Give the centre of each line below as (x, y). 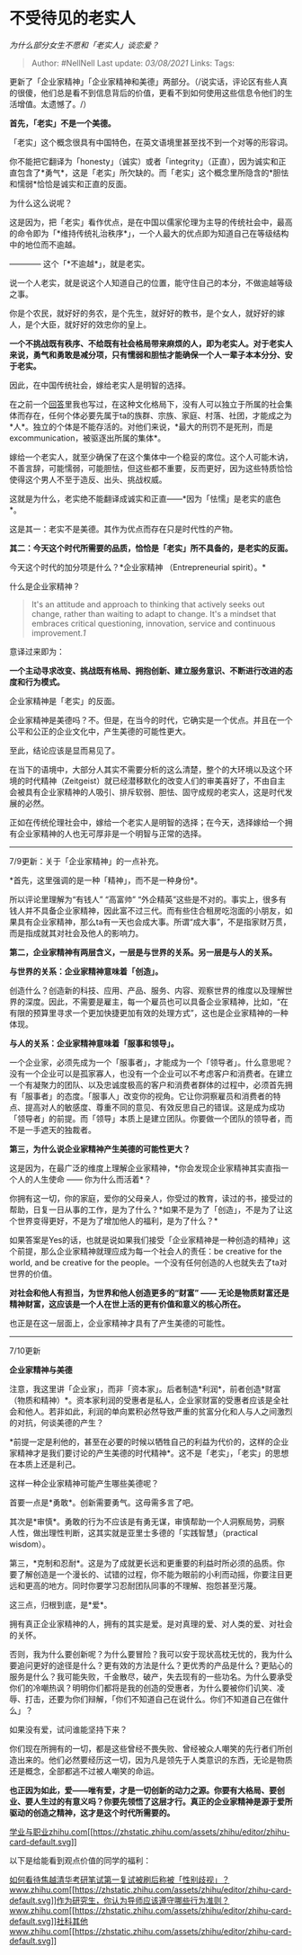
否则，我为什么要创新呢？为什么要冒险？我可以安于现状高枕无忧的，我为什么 (151, 1654)
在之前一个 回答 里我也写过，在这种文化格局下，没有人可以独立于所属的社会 (147, 404)
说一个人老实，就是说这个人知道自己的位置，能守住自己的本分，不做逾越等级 (151, 282)
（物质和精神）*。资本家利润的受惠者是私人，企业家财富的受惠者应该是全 (145, 1400)
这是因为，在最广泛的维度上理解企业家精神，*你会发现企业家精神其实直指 (145, 1168)
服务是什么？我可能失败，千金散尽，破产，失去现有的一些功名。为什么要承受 (151, 1676)
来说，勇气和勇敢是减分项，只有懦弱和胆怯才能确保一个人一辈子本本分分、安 (151, 354)
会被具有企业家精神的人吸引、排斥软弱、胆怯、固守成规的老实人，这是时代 (147, 791)
